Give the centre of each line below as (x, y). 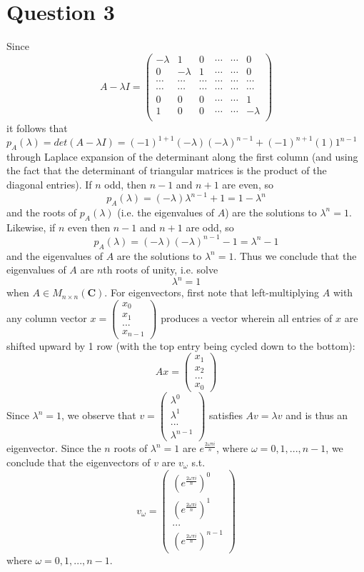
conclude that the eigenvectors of (79, 462)
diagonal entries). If (49, 185)
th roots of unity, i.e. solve (161, 270)
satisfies (226, 415)
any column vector (47, 317)
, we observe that (99, 415)
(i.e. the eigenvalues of (166, 212)
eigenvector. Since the (54, 448)
